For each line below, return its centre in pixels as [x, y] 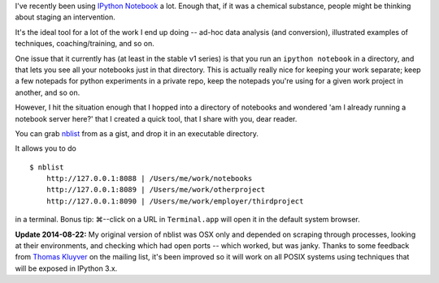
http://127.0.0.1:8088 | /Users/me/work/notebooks [149, 179]
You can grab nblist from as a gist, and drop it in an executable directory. [137, 133]
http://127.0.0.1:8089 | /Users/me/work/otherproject [156, 190]
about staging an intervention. [65, 17]
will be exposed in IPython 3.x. [66, 268]
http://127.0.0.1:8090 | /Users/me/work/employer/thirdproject [175, 201]
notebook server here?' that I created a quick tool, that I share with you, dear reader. [156, 118]
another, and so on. [48, 92]
